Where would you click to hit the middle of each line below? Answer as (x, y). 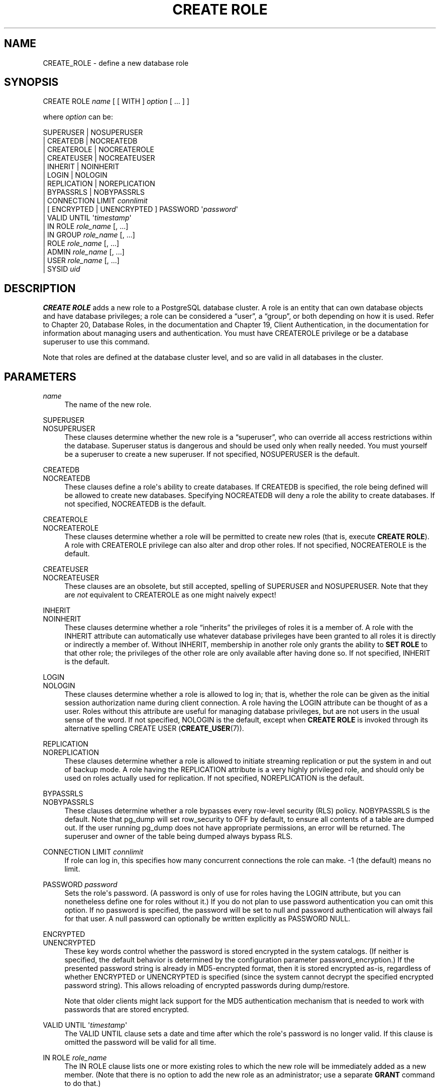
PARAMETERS (40, 377)
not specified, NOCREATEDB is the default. (135, 504)
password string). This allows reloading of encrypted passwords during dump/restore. (207, 986)
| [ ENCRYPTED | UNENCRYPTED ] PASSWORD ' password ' (140, 209)
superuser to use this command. (96, 342)
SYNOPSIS (31, 82)
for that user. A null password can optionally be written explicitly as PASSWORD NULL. (207, 919)
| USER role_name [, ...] (81, 261)
